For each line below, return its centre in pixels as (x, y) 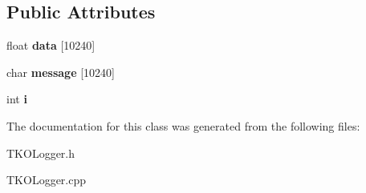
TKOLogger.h (41, 153)
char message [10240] (61, 72)
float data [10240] (51, 45)
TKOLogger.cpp (47, 180)
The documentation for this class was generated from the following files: (183, 125)
